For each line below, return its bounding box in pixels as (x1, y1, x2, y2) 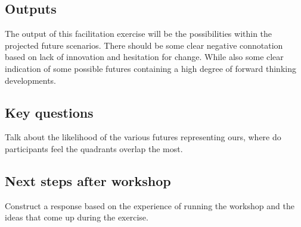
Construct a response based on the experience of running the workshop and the (5, 199, 294, 212)
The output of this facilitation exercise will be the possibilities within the (5, 27, 272, 40)
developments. (5, 74, 57, 86)
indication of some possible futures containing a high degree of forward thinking (5, 62, 296, 74)
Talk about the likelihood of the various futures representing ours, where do (5, 131, 281, 143)
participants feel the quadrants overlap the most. (5, 142, 183, 155)
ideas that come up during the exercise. (5, 211, 148, 223)
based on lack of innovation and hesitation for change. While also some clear (5, 51, 284, 63)
